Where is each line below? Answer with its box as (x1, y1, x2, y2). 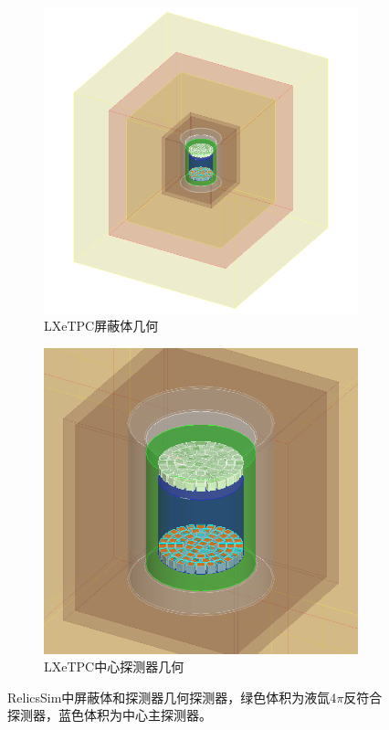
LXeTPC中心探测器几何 (44, 657, 184, 676)
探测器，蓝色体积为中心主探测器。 (7, 705, 212, 725)
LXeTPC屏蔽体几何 (44, 316, 159, 335)
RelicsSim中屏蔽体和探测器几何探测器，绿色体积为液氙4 (7, 687, 337, 706)
